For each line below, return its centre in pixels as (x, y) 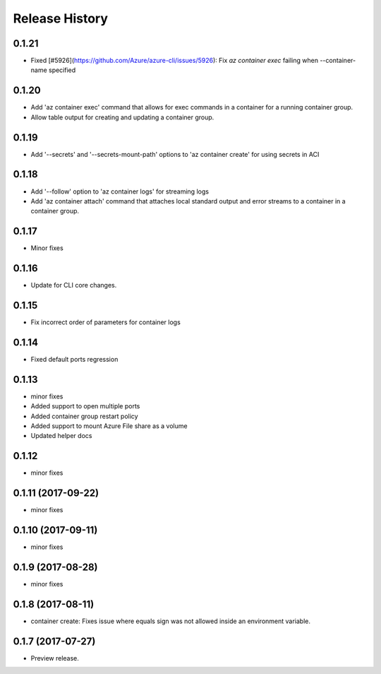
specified (62, 70)
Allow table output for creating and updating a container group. (122, 117)
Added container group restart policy (84, 416)
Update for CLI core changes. (74, 285)
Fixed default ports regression (74, 359)
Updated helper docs (61, 436)
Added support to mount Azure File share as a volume (109, 426)
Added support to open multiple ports (85, 406)
